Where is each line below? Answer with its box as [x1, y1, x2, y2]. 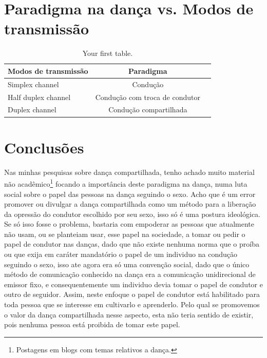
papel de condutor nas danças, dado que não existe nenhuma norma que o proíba [4, 238, 259, 249]
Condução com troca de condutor [95, 91, 200, 102]
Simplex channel [8, 78, 59, 89]
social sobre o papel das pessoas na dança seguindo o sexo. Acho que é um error [4, 188, 256, 199]
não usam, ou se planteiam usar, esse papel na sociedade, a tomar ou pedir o [4, 228, 245, 239]
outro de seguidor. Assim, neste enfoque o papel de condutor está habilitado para [4, 289, 260, 300]
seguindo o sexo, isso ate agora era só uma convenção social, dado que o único [4, 258, 250, 269]
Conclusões [4, 136, 84, 157]
